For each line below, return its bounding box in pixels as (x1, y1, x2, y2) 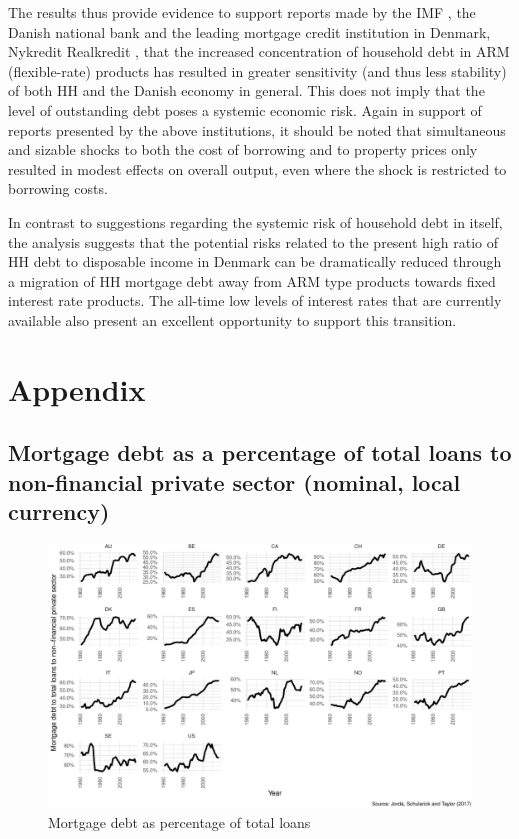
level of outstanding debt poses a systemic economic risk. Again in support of (8, 99, 482, 120)
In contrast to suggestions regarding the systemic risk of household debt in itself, (8, 211, 503, 232)
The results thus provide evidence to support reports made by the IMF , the (8, 2, 476, 22)
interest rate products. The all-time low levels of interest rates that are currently (8, 290, 502, 311)
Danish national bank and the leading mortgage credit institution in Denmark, (8, 21, 491, 42)
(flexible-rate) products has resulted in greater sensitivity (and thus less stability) (8, 60, 507, 81)
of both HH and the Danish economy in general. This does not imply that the (8, 80, 485, 101)
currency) (8, 496, 110, 527)
